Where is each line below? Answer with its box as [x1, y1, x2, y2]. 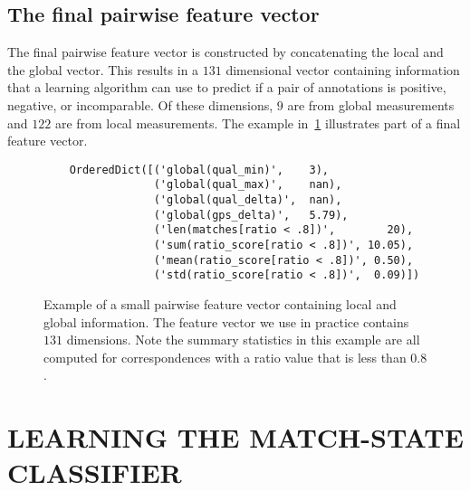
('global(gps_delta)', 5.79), [153, 208, 349, 222]
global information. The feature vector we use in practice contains [43, 312, 409, 331]
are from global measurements [287, 95, 455, 114]
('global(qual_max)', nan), [153, 178, 342, 192]
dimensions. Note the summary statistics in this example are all [66, 330, 420, 349]
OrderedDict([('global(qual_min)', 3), [69, 163, 329, 176]
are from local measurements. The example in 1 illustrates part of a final [54, 113, 461, 132]
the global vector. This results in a [7, 60, 199, 79]
